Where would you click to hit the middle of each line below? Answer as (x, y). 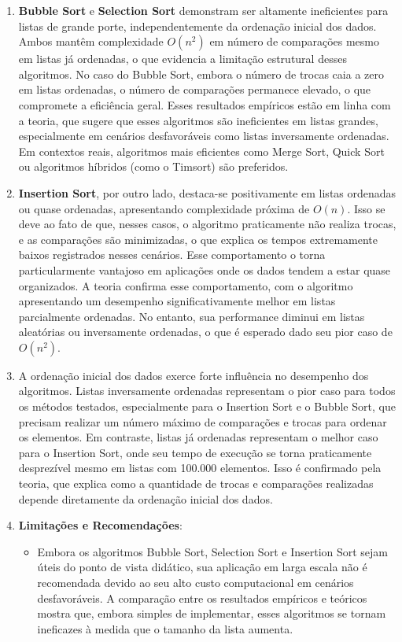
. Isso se (366, 208)
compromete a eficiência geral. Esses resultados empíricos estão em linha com (205, 104)
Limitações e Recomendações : (100, 525)
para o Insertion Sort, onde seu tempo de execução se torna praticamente (195, 452)
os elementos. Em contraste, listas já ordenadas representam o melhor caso (198, 437)
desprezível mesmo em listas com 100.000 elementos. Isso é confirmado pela (200, 468)
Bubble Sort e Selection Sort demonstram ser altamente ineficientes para (203, 10)
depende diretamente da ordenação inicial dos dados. (146, 498)
